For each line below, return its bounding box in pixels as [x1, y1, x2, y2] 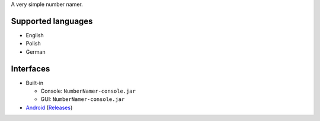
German [25, 48, 46, 55]
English [25, 31, 44, 38]
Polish [25, 40, 41, 47]
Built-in [25, 79, 44, 86]
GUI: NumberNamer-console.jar [40, 96, 125, 103]
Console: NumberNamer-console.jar [40, 87, 136, 94]
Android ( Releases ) [25, 104, 73, 111]
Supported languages [11, 16, 93, 26]
